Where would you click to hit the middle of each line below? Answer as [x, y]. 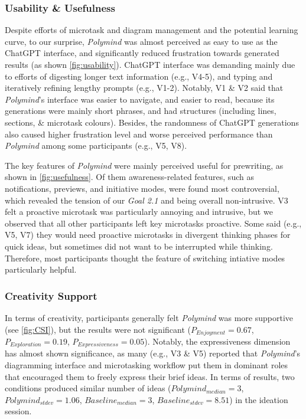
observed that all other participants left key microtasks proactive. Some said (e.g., [153, 223]
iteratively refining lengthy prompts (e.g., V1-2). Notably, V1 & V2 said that [144, 88]
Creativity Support [51, 295]
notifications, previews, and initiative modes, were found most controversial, [142, 188]
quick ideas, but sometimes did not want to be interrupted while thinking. [139, 246]
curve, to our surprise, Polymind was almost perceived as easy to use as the [141, 41]
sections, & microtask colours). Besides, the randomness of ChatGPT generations [152, 122]
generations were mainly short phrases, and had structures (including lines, [141, 111]
